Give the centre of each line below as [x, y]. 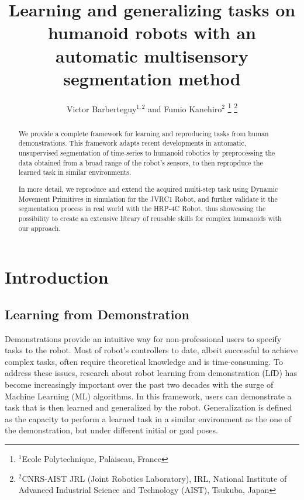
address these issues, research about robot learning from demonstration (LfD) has [151, 373]
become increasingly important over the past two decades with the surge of [139, 384]
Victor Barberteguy [102, 108]
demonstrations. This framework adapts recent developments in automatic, [132, 143]
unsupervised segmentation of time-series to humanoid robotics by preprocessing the [147, 153]
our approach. [39, 228]
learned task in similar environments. [75, 172]
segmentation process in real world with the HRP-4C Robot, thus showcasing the [142, 208]
